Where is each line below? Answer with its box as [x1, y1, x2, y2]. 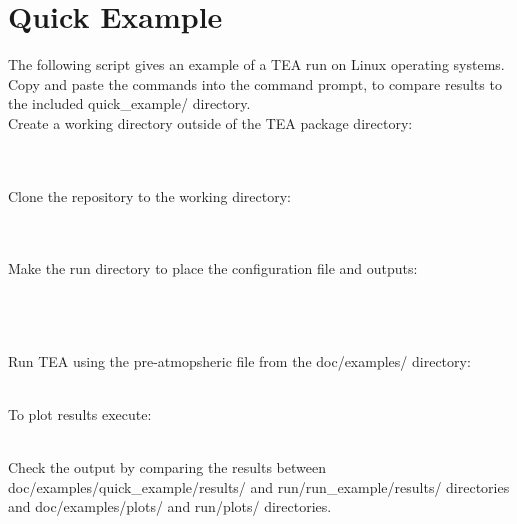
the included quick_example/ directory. [8, 93, 251, 114]
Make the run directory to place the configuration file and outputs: [8, 258, 418, 279]
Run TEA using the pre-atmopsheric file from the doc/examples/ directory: [8, 350, 471, 371]
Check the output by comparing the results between [8, 457, 326, 478]
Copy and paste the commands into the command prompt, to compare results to [8, 73, 502, 94]
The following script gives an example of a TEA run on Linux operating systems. [8, 54, 505, 75]
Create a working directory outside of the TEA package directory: [8, 112, 413, 133]
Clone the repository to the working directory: [8, 185, 292, 206]
